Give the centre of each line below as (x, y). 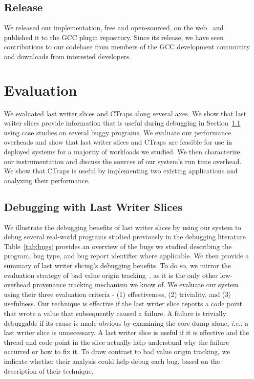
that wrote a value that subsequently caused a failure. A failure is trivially (115, 313)
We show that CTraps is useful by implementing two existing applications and (121, 171)
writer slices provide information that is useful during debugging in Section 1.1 (122, 123)
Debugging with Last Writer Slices (93, 206)
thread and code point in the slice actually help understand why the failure (116, 342)
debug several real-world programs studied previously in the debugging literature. (126, 237)
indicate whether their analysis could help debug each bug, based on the (112, 361)
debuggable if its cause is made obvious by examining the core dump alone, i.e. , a (126, 323)
